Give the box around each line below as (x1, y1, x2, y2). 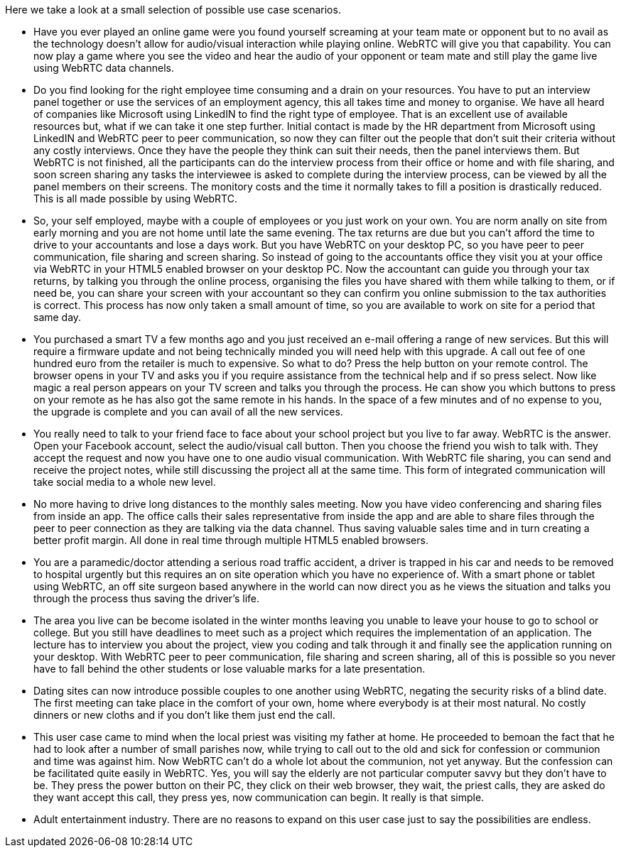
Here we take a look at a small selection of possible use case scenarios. (5, 4, 341, 16)
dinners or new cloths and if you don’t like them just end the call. (33, 709, 335, 721)
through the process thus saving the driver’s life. (33, 592, 260, 604)
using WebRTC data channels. (33, 62, 175, 74)
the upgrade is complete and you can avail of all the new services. (33, 406, 343, 418)
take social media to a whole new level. (33, 476, 216, 488)
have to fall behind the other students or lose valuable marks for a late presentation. (33, 663, 426, 675)
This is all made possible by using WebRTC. (33, 192, 237, 205)
